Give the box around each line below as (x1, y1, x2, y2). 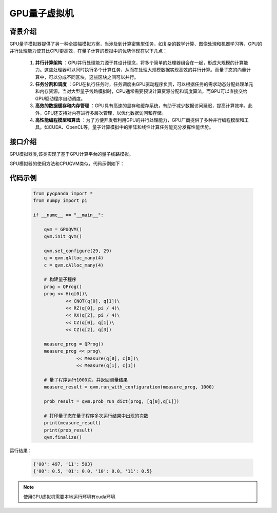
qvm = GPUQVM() (44, 226, 82, 232)
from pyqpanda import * (33, 190, 93, 196)
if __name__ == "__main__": (33, 212, 104, 218)
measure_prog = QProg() (44, 341, 104, 347)
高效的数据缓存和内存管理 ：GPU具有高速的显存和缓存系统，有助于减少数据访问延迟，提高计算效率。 (35, 102, 248, 109)
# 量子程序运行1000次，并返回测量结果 (44, 377, 128, 383)
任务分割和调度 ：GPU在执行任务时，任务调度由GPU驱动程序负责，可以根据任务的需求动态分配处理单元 (35, 81, 253, 87)
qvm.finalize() (44, 434, 82, 440)
